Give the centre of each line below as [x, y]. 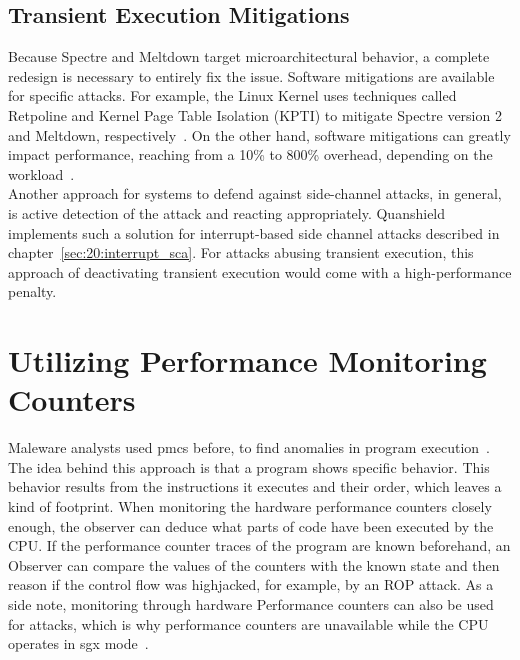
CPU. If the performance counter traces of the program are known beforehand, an [259, 545]
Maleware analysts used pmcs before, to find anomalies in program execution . [249, 447]
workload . [41, 173]
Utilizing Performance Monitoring [247, 360]
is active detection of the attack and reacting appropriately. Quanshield [227, 212]
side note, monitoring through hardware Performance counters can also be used [251, 603]
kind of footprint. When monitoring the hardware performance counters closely [250, 506]
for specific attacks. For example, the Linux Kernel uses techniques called [232, 95]
